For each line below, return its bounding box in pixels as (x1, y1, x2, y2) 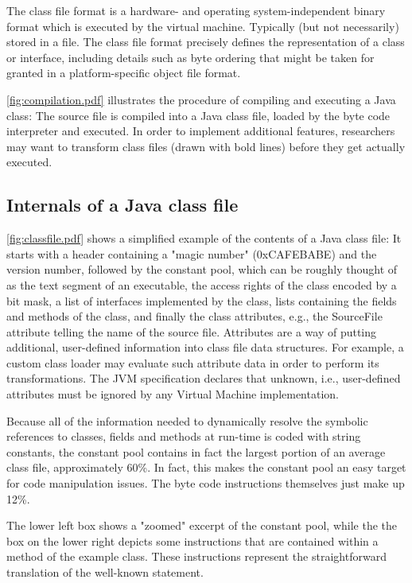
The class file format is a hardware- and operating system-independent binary (6, 2, 386, 18)
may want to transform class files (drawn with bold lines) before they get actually (6, 138, 406, 154)
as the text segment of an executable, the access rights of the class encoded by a (6, 276, 397, 293)
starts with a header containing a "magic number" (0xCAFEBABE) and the (6, 245, 377, 262)
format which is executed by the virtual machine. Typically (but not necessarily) (6, 17, 399, 34)
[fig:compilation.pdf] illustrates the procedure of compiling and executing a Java (6, 91, 396, 107)
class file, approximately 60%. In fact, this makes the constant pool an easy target (6, 459, 406, 476)
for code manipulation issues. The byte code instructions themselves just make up (6, 475, 405, 492)
